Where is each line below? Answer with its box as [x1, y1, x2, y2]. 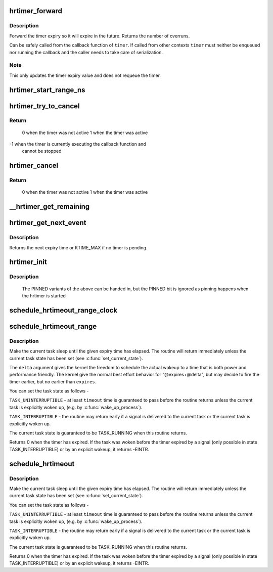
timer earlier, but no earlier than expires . [9, 378, 97, 384]
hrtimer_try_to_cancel [9, 102, 80, 110]
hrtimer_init [9, 258, 48, 267]
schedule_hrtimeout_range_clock [9, 306, 118, 315]
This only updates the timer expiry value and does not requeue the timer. [9, 72, 161, 78]
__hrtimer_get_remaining [9, 202, 90, 211]
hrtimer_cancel [9, 161, 59, 170]
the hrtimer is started [22, 292, 66, 298]
